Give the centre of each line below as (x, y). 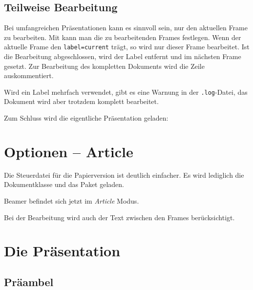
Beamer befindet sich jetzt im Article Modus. (72, 200)
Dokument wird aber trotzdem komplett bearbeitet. (81, 101)
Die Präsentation (62, 251)
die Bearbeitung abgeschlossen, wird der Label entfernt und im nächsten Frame (123, 56)
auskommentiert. (29, 75)
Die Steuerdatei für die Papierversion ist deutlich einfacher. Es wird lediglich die (124, 175)
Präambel (29, 281)
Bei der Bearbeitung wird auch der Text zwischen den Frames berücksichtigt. (119, 217)
